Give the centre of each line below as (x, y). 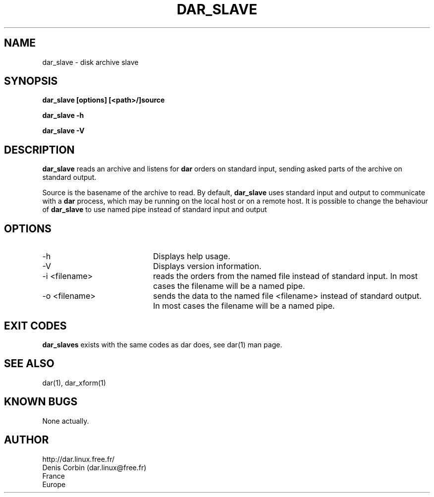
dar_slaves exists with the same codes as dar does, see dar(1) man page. (162, 344)
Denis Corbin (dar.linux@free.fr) (94, 467)
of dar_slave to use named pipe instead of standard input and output (155, 210)
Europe (54, 484)
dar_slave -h (63, 115)
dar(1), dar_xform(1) (74, 383)
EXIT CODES (35, 326)
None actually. (66, 421)
